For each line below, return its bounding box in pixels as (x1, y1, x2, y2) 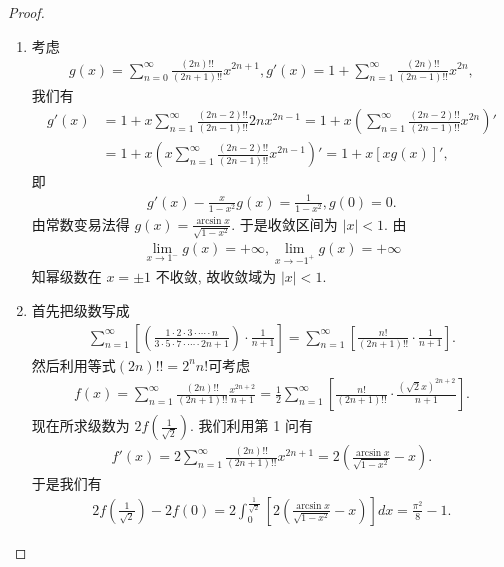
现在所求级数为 (31, 415, 130, 436)
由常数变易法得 (31, 213, 130, 234)
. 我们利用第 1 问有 (190, 415, 313, 436)
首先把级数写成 (31, 299, 130, 320)
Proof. (8, 2, 45, 22)
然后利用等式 (31, 354, 116, 375)
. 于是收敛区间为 (231, 213, 338, 234)
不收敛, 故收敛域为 (155, 266, 277, 287)
